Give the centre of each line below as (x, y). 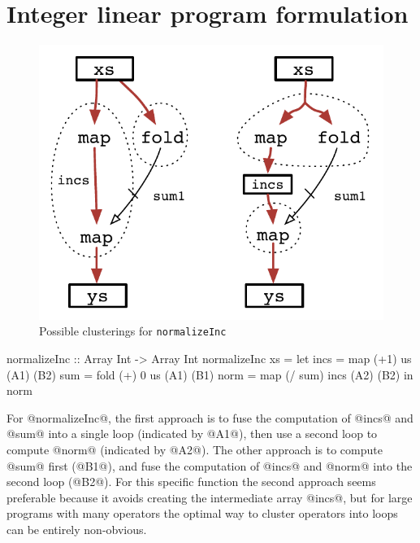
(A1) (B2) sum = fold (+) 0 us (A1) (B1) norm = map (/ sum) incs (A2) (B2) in (210, 374)
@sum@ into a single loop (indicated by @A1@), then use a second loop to (192, 434)
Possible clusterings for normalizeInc (133, 331)
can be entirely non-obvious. (77, 530)
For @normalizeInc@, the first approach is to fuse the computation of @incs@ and (210, 417)
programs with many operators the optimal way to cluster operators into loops (202, 513)
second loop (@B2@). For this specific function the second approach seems (191, 482)
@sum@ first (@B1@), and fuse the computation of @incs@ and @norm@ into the (210, 465)
